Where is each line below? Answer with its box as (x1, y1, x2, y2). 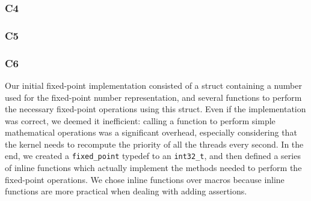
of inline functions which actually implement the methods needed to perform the (5, 161, 302, 174)
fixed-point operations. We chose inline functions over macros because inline (5, 173, 285, 185)
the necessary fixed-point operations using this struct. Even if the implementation (5, 103, 306, 115)
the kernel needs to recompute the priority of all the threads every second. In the (5, 137, 304, 150)
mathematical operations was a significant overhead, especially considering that (5, 126, 297, 139)
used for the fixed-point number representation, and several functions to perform (5, 91, 302, 103)
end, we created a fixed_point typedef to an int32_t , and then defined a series (5, 149, 301, 162)
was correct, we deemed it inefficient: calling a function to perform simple (5, 114, 276, 127)
